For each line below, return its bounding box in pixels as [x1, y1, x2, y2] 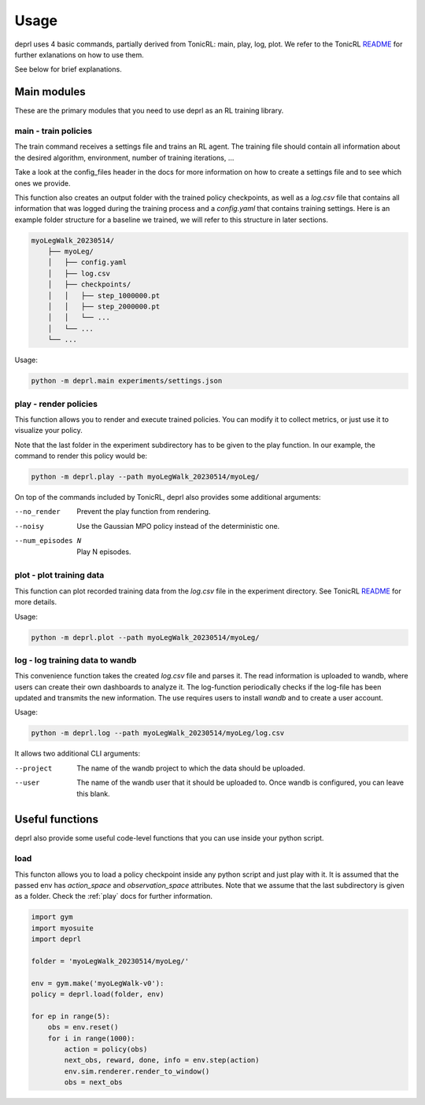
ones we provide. [14, 178, 71, 188]
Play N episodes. [76, 547, 131, 556]
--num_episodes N [14, 536, 82, 545]
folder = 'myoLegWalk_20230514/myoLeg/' [31, 956, 189, 966]
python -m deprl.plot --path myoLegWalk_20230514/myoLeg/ [31, 633, 260, 641]
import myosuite [31, 923, 94, 933]
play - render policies [14, 398, 98, 409]
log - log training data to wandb [14, 654, 137, 665]
